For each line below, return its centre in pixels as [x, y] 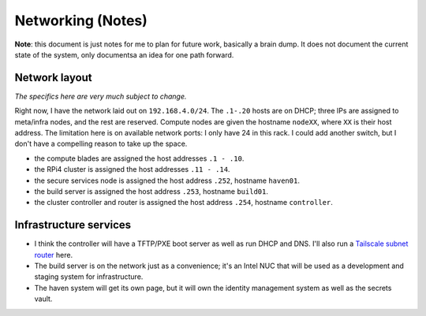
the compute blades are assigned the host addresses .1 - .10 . [139, 158]
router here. [54, 255]
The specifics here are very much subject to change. [101, 96]
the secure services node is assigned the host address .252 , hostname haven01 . [167, 180]
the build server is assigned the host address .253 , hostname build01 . [151, 191]
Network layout [53, 78]
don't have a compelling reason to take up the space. [101, 144]
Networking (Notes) [81, 20]
